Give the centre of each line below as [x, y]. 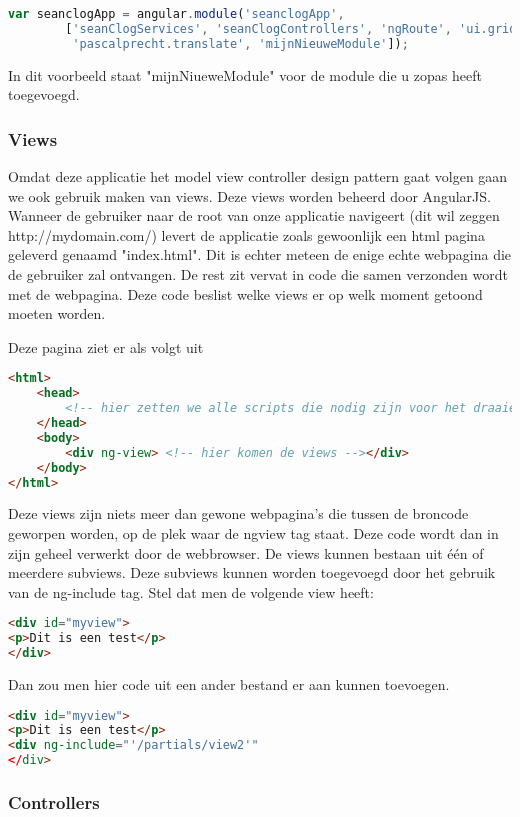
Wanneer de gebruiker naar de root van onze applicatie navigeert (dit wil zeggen [254, 215]
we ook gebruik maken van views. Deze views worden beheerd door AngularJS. [249, 195]
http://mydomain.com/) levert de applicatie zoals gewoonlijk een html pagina [246, 234]
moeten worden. [57, 313]
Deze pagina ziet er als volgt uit [106, 346]
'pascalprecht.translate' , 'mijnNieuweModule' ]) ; [240, 43]
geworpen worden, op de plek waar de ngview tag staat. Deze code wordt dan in [253, 532]
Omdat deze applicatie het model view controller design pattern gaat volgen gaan [258, 176]
